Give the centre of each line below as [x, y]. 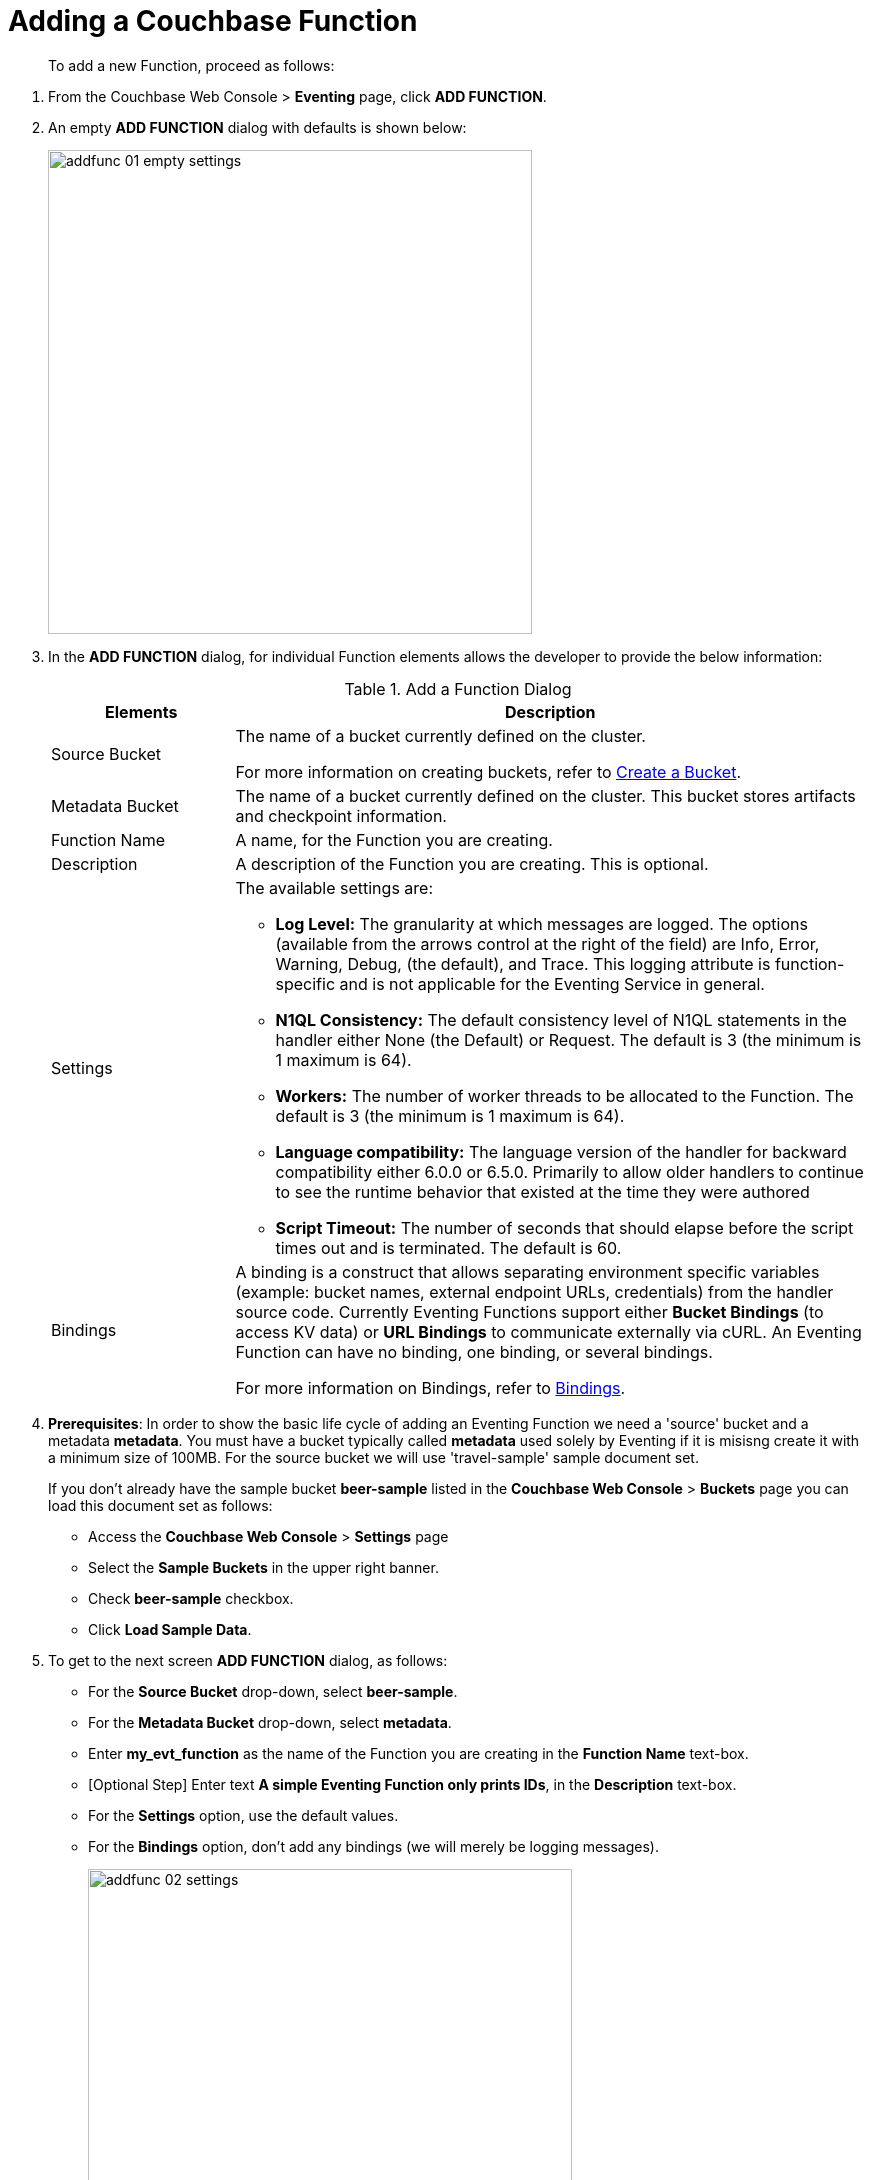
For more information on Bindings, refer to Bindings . [430, 1387]
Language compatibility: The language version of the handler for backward [561, 1151]
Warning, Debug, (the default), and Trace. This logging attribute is [523, 963]
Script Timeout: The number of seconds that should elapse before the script [564, 1227]
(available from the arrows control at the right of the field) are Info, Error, [547, 943]
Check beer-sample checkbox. [191, 1598]
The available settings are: [334, 887]
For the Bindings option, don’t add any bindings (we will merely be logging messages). [374, 1846]
